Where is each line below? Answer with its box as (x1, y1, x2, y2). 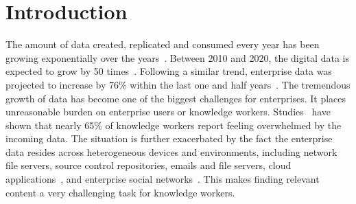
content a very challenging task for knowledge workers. (5, 185, 235, 199)
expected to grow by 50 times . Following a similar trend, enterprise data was (5, 64, 332, 78)
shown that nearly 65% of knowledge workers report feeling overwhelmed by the (5, 117, 342, 132)
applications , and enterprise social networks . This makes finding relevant (5, 172, 320, 186)
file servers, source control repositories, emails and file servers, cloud (5, 158, 292, 172)
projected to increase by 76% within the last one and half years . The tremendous (5, 77, 351, 91)
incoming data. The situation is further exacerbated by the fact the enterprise (5, 131, 333, 146)
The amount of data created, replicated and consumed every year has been (5, 37, 320, 52)
